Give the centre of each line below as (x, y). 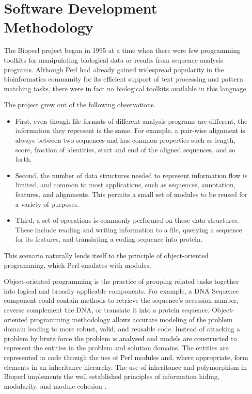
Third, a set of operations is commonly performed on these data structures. (127, 220)
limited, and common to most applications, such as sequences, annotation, (125, 185)
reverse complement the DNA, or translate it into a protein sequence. (107, 309)
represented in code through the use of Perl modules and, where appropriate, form (126, 357)
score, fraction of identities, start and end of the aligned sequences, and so (125, 149)
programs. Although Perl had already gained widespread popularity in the (114, 69)
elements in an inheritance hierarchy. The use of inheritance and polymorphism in (126, 367)
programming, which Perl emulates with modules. (78, 265)
